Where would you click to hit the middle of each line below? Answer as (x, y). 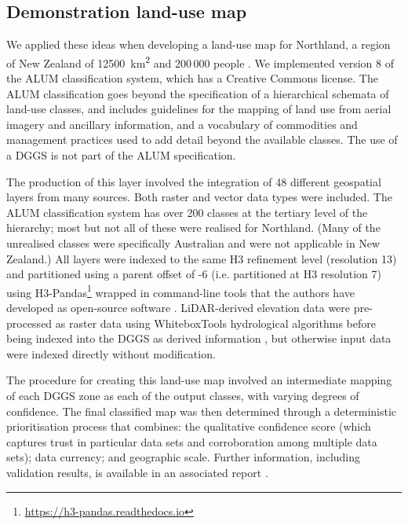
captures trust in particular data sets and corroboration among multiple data (192, 441)
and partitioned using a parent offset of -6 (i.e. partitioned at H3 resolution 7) (194, 274)
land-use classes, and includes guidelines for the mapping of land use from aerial (199, 109)
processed (29, 323)
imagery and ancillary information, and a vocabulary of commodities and (182, 124)
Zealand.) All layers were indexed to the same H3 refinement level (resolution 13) (202, 258)
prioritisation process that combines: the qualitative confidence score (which (189, 426)
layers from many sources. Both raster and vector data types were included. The (199, 197)
